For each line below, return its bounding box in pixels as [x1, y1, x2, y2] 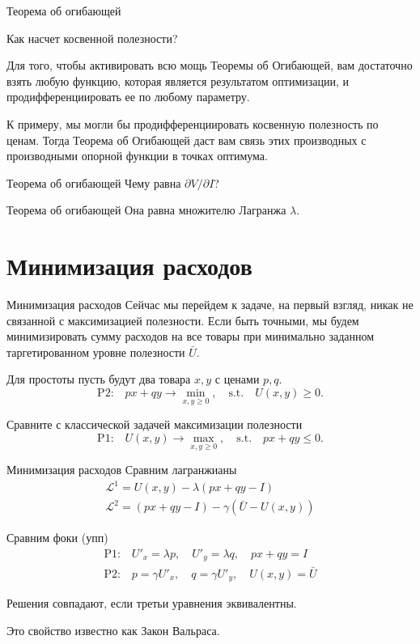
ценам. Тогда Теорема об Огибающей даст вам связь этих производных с [6, 131, 367, 148]
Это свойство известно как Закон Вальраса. [6, 621, 220, 638]
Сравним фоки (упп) [6, 529, 108, 546]
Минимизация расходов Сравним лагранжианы [6, 461, 237, 478]
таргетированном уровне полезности [6, 343, 185, 360]
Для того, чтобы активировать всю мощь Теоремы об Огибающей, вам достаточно [6, 57, 413, 74]
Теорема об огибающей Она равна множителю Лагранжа [6, 201, 286, 218]
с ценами [214, 371, 260, 388]
